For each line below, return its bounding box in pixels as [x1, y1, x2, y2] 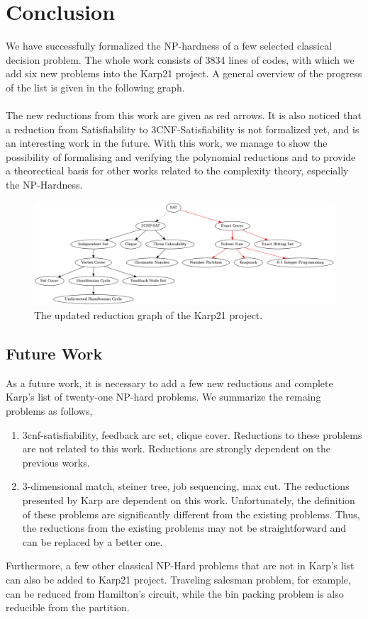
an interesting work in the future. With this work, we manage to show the [6, 135, 328, 150]
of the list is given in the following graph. [6, 79, 185, 94]
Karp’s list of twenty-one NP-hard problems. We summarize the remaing [6, 389, 321, 404]
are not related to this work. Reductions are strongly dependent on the [22, 441, 331, 456]
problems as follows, [6, 403, 93, 418]
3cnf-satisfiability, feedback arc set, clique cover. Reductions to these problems [22, 427, 362, 442]
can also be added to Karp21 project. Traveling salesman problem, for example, [6, 571, 351, 586]
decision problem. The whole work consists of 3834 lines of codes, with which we [6, 52, 355, 67]
